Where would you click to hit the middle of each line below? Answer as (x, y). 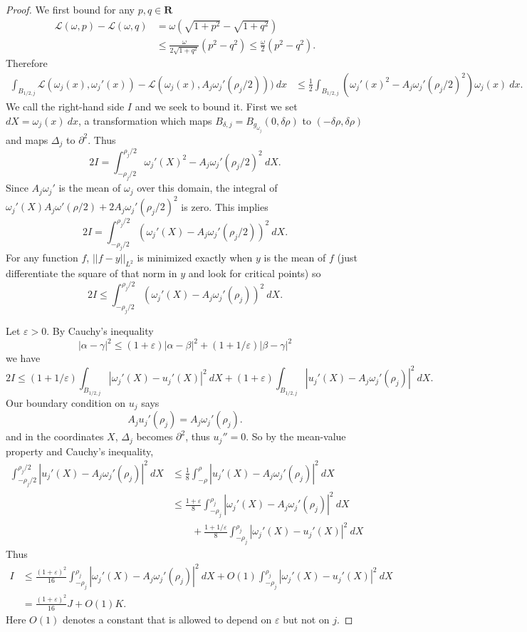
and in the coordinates (55, 436)
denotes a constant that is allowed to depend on (167, 619)
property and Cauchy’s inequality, (80, 451)
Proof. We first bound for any (70, 9)
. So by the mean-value (296, 436)
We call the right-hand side (65, 106)
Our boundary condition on (66, 402)
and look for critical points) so (255, 273)
